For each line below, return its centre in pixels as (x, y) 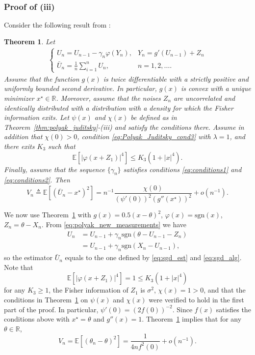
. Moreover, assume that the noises (108, 98)
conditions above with (37, 319)
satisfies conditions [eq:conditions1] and (182, 169)
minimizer (19, 98)
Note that (19, 267)
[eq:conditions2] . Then (37, 180)
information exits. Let (37, 117)
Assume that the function (42, 78)
